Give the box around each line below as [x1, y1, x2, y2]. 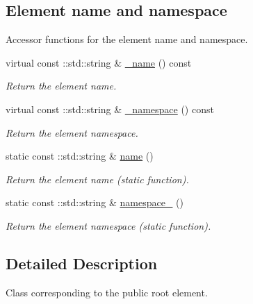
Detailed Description [6, 252, 158, 273]
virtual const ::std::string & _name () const [6, 55, 192, 69]
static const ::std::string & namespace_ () [6, 195, 183, 210]
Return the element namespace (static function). [6, 218, 211, 233]
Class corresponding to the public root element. [6, 285, 208, 299]
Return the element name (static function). [6, 171, 189, 186]
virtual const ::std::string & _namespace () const [6, 101, 214, 116]
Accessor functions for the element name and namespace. [6, 32, 248, 47]
